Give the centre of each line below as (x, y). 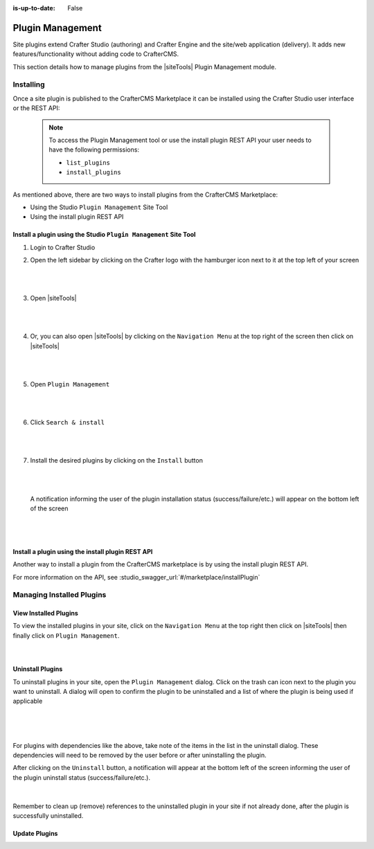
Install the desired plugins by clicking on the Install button (117, 461)
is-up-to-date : (34, 8)
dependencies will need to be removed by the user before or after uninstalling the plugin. (140, 755)
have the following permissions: (94, 150)
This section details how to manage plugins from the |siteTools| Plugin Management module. (145, 66)
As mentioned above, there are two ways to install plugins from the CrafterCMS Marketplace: (145, 195)
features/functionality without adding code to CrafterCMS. (96, 54)
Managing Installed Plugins (60, 595)
